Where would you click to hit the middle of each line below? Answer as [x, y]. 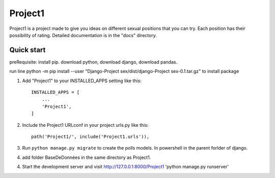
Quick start [28, 50]
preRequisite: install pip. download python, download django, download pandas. [93, 62]
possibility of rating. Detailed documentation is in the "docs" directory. [83, 35]
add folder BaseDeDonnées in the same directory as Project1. [87, 157]
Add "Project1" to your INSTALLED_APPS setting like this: [82, 81]
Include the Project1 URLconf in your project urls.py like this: [85, 125]
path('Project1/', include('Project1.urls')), [90, 136]
